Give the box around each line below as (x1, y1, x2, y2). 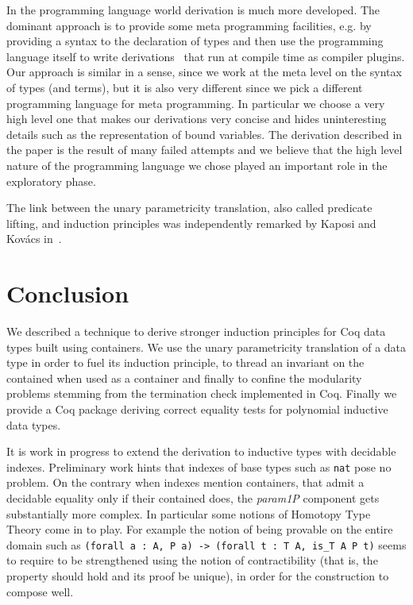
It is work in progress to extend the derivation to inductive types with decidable (6, 443, 396, 460)
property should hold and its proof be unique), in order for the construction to (6, 568, 389, 584)
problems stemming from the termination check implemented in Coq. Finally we (6, 385, 397, 402)
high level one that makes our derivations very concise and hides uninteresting (6, 110, 387, 127)
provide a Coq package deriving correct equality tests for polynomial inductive (6, 401, 388, 417)
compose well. (6, 583, 74, 599)
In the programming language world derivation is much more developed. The (6, 2, 380, 17)
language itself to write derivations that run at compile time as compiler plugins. (6, 48, 405, 64)
